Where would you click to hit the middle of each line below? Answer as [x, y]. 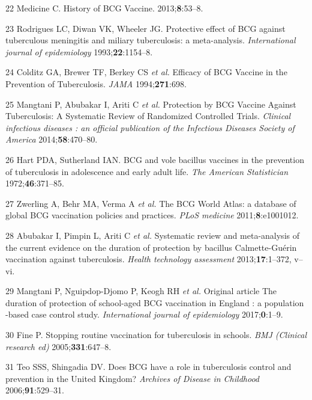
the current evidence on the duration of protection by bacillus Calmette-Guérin [151, 247]
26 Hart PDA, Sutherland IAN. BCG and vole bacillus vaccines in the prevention [155, 159]
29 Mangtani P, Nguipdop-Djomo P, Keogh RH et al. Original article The [141, 291]
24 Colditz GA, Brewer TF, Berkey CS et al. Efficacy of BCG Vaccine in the [146, 72]
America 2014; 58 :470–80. [52, 139]
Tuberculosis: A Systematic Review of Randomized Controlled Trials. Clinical [148, 116]
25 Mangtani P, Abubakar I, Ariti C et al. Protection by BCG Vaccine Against [151, 104]
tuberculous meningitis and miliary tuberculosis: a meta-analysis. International [151, 40]
